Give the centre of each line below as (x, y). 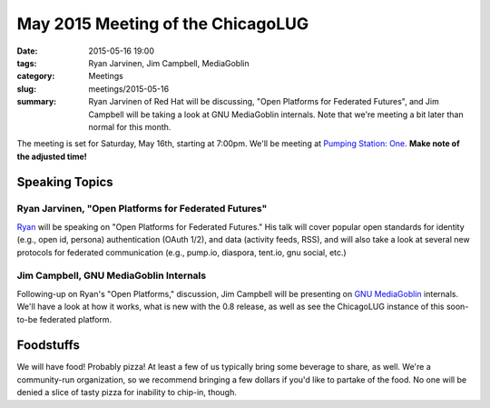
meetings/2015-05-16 (129, 89)
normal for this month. (130, 126)
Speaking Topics (65, 182)
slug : (26, 89)
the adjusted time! (52, 156)
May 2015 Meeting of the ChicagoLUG (162, 24)
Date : (27, 51)
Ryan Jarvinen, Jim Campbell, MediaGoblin (169, 63)
